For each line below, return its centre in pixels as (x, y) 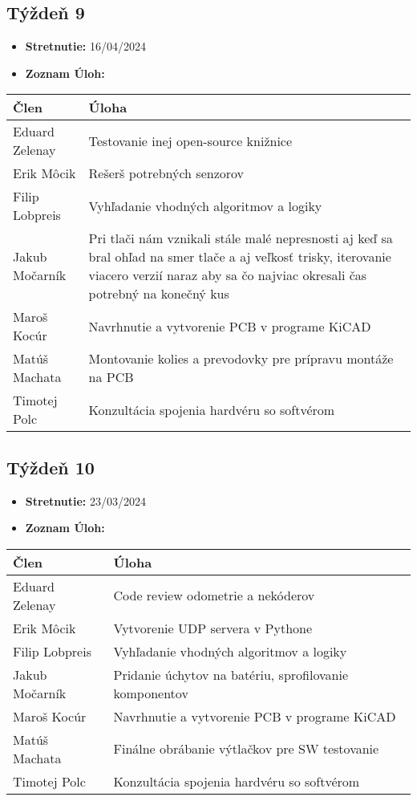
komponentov (151, 693)
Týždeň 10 (51, 467)
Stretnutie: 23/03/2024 (85, 500)
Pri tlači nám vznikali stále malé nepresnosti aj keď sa (241, 238)
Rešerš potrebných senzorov (166, 173)
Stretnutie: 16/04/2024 (85, 46)
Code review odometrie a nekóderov (214, 596)
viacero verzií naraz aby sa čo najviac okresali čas (228, 275)
